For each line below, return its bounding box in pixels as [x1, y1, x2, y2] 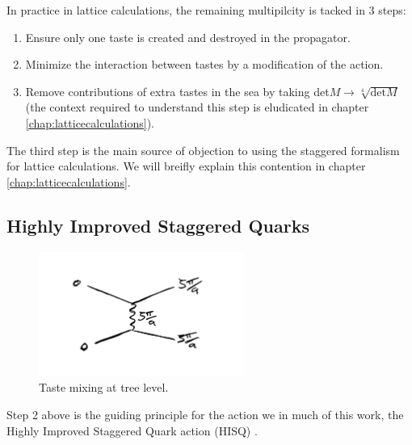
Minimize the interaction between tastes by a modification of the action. [25, 56, 384, 73]
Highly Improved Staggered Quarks [6, 212, 310, 237]
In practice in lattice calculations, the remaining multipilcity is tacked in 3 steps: [6, 2, 406, 18]
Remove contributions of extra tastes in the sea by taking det [25, 82, 330, 99]
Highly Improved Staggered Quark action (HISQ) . [6, 422, 258, 439]
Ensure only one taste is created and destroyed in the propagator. [25, 28, 351, 45]
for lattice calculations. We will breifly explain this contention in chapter [6, 157, 366, 174]
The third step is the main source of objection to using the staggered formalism [6, 141, 400, 158]
